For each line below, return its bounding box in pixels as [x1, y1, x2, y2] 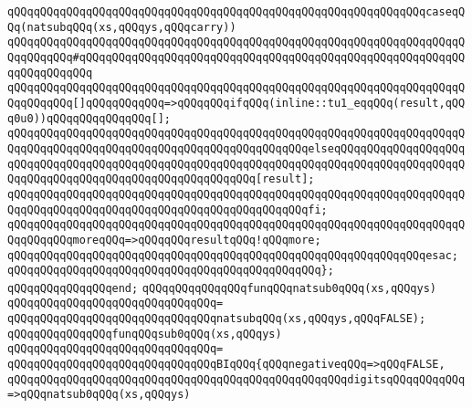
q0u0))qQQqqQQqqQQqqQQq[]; [7, 111, 171, 125]
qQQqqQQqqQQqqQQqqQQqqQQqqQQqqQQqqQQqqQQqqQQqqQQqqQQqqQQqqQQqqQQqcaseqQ [7, 5, 466, 18]
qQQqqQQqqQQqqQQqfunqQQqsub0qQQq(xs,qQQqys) [7, 327, 282, 340]
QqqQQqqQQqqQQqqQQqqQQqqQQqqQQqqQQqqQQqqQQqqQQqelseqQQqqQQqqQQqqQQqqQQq [7, 141, 466, 155]
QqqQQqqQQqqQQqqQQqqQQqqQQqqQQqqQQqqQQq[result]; [7, 173, 315, 186]
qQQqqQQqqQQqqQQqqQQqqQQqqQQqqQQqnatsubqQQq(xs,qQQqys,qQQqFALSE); [7, 312, 426, 326]
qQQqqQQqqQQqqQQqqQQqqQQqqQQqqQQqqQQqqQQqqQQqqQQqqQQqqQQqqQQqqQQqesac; [7, 248, 458, 262]
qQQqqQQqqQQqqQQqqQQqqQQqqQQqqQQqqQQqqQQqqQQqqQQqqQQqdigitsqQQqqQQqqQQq [7, 372, 466, 386]
